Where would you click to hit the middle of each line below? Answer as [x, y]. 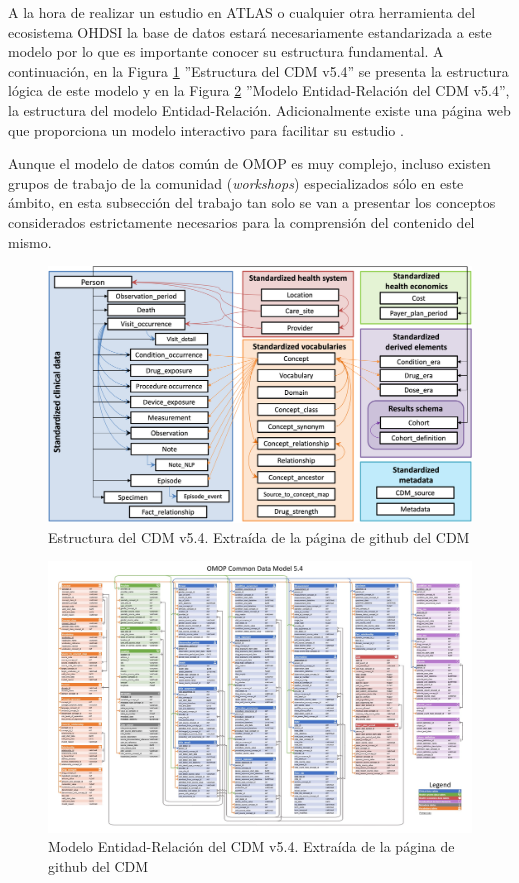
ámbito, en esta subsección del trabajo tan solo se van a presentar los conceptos [252, 202]
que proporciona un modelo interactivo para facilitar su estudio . [206, 129]
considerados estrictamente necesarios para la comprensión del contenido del [241, 221]
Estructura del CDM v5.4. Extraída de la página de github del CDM [259, 536]
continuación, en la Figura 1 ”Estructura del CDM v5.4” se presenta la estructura [258, 70]
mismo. [30, 241]
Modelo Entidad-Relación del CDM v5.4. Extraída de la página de [251, 846]
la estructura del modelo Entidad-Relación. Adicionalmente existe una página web [259, 109]
